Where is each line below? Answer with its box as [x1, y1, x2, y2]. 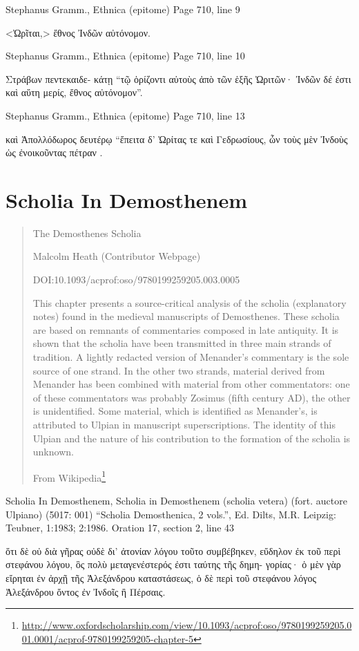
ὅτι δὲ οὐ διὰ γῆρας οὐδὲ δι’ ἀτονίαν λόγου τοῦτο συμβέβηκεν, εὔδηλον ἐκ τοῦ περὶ [6, 543, 341, 558]
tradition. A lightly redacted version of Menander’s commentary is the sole [32, 350, 349, 364]
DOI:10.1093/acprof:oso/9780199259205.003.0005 [32, 272, 240, 287]
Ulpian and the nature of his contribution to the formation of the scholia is [32, 431, 351, 445]
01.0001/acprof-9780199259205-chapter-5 [21, 631, 193, 645]
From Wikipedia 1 [32, 468, 106, 484]
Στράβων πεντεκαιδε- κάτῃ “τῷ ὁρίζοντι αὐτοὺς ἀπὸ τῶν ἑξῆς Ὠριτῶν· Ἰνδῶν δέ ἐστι [6, 71, 351, 86]
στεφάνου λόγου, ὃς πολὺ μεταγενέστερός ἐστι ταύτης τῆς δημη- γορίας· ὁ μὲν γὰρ [6, 557, 341, 572]
